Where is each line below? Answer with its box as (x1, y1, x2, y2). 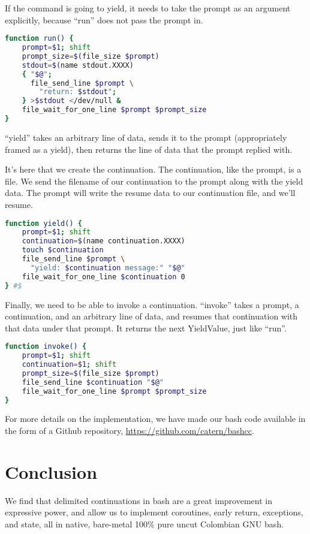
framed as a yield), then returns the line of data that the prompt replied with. (5, 143, 293, 155)
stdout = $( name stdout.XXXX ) (22, 61, 134, 70)
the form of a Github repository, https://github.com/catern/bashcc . (5, 424, 254, 436)
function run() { (5, 34, 74, 43)
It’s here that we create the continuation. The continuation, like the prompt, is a (5, 163, 302, 176)
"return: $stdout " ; (39, 88, 117, 96)
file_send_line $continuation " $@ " (22, 378, 164, 387)
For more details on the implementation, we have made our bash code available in (5, 412, 306, 425)
